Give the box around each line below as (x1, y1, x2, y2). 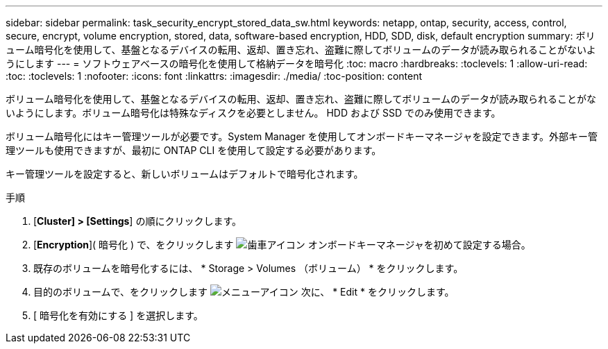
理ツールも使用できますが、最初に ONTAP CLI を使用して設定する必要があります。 (6, 144, 382, 156)
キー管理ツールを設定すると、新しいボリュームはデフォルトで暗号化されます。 (6, 168, 364, 180)
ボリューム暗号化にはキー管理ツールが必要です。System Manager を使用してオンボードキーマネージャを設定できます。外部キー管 (6, 130, 598, 142)
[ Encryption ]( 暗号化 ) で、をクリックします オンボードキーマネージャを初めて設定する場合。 (33, 239, 531, 250)
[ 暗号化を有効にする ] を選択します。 (33, 309, 203, 321)
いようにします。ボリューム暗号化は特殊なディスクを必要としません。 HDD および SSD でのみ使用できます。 (6, 107, 501, 119)
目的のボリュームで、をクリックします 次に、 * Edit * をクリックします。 (33, 286, 455, 298)
